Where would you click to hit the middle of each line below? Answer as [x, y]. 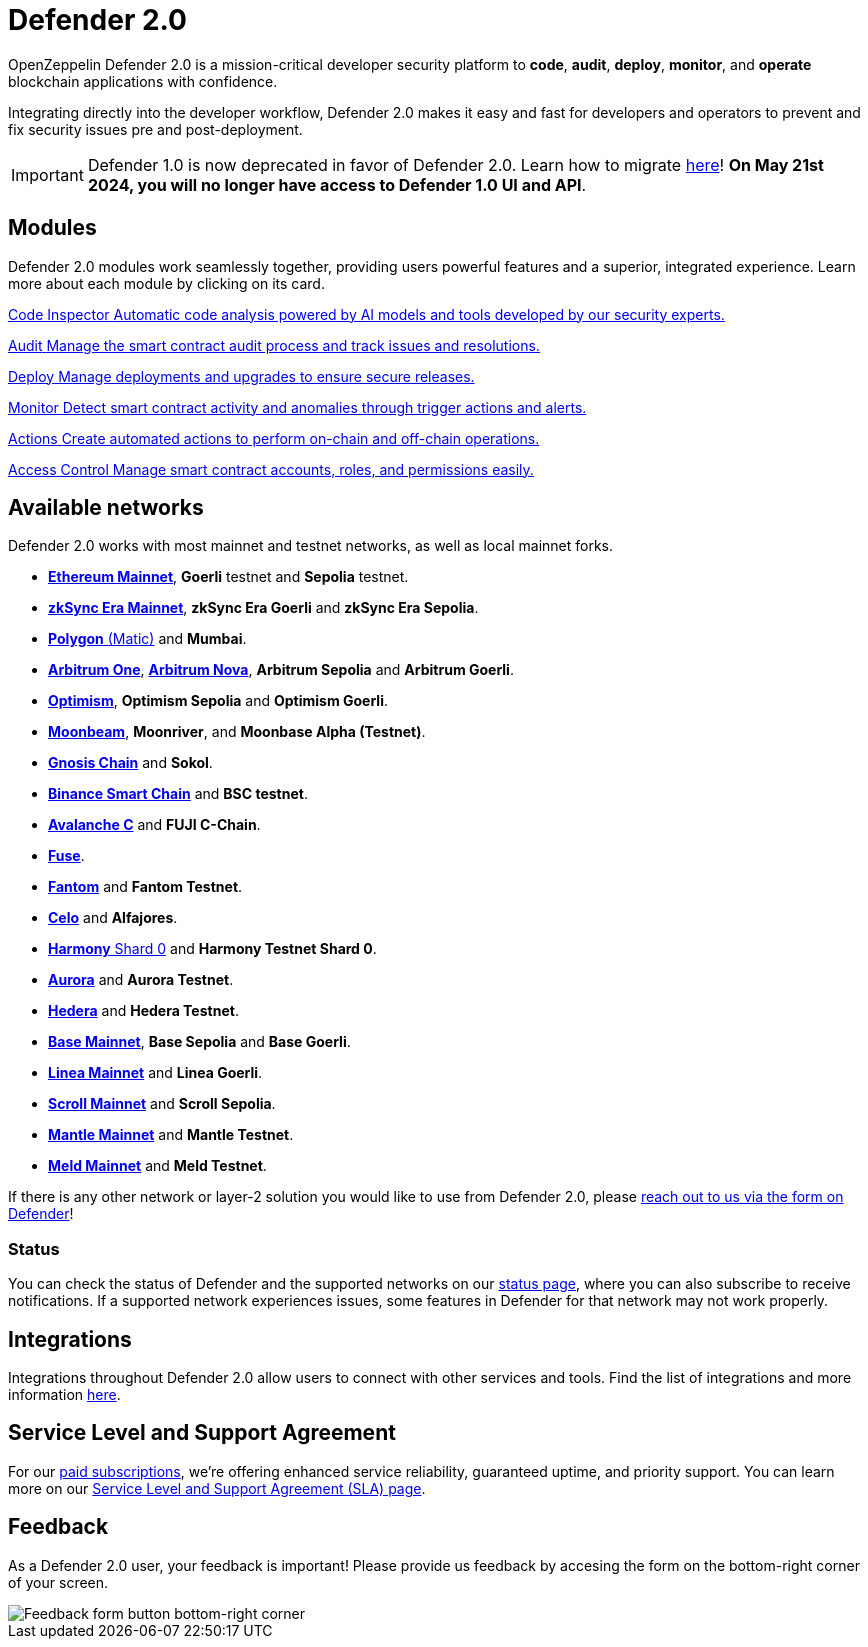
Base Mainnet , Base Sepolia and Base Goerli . [199, 1042]
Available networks [106, 508]
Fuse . [66, 856]
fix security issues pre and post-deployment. [155, 129]
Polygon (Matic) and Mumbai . [147, 639]
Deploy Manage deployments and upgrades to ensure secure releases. [241, 376]
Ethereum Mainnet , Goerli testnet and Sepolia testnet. [228, 577]
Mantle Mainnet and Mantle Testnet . [171, 1135]
